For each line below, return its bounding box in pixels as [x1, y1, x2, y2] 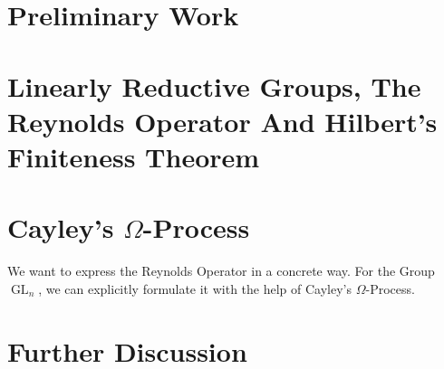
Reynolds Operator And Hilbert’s [7, 102, 438, 139]
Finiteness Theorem [7, 137, 260, 175]
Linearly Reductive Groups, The [7, 67, 421, 104]
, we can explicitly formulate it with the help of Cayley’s [38, 279, 352, 298]
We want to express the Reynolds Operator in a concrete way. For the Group [7, 261, 435, 280]
